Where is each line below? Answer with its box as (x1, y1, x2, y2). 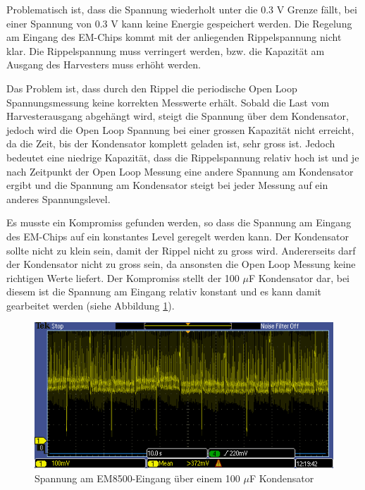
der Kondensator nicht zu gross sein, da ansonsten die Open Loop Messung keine (6, 257, 356, 271)
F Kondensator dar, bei (248, 270, 350, 285)
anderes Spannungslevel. (6, 191, 111, 206)
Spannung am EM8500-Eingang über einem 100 (35, 470, 240, 485)
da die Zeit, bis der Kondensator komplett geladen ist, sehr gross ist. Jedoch (6, 136, 335, 151)
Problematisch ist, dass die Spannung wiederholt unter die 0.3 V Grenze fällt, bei (6, 2, 357, 16)
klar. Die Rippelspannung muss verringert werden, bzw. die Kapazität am (6, 43, 325, 58)
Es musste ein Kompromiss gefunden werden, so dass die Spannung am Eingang (6, 215, 352, 230)
